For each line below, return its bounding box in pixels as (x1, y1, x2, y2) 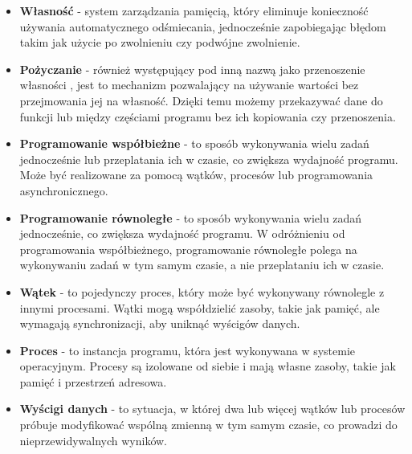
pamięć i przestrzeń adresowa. (19, 373, 167, 390)
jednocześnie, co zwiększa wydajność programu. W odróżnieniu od (19, 225, 345, 242)
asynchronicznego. (19, 182, 108, 198)
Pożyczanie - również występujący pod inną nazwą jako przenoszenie (19, 60, 365, 77)
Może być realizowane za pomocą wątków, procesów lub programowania (19, 166, 373, 183)
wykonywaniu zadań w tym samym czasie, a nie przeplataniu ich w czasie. (19, 256, 385, 273)
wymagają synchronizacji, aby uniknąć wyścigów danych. (19, 315, 300, 332)
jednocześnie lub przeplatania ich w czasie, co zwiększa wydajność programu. (19, 150, 398, 167)
